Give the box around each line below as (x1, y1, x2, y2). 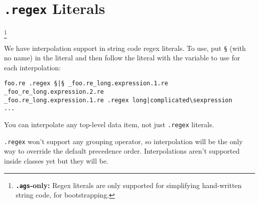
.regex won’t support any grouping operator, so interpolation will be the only (4, 136, 243, 146)
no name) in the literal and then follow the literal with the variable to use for (4, 52, 240, 63)
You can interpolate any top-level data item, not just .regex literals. (4, 119, 214, 130)
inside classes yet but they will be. (4, 155, 109, 166)
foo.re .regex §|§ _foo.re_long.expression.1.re (4, 80, 168, 87)
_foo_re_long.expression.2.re (4, 88, 104, 96)
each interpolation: (4, 62, 61, 72)
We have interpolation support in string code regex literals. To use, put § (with (4, 42, 246, 53)
